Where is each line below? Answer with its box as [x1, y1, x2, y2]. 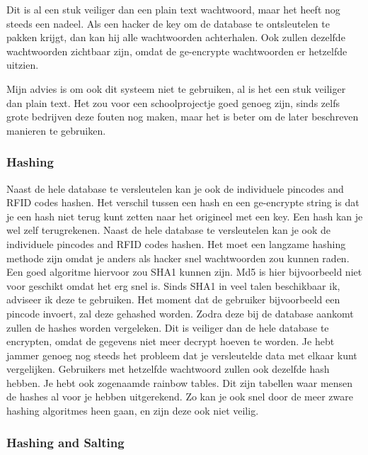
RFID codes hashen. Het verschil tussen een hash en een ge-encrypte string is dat [6, 195, 360, 210]
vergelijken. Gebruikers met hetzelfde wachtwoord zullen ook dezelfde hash [6, 361, 330, 376]
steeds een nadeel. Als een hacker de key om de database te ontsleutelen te [6, 16, 330, 30]
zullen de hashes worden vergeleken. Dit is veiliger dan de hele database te [6, 320, 329, 335]
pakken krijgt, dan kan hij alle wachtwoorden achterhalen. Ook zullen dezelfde [6, 30, 345, 45]
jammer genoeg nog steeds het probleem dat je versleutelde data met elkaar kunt [6, 347, 357, 362]
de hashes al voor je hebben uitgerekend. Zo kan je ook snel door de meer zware [6, 389, 353, 404]
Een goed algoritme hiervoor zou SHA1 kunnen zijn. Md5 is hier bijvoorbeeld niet [6, 264, 362, 279]
